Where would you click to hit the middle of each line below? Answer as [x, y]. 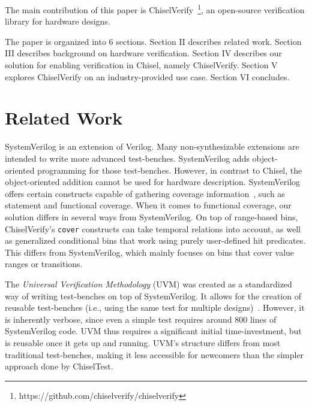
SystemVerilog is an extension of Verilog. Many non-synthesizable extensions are [152, 146]
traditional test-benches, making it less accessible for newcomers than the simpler [154, 354]
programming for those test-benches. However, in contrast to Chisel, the [170, 170]
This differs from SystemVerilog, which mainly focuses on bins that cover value [150, 252]
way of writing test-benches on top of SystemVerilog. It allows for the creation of [153, 296]
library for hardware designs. [58, 21]
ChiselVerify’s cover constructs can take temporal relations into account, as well [153, 228]
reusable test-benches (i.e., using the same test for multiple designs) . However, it [155, 307]
